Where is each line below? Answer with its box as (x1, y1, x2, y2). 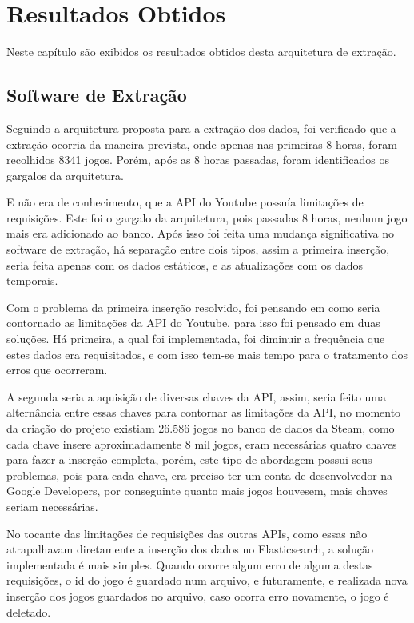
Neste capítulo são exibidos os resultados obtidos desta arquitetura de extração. (6, 43, 396, 60)
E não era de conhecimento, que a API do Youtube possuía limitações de (6, 194, 364, 210)
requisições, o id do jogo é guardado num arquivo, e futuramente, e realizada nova (6, 572, 408, 589)
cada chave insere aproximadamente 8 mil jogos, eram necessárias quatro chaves (6, 435, 397, 452)
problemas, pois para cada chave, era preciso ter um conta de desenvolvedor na (6, 466, 393, 483)
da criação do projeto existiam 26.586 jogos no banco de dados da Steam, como (6, 420, 395, 437)
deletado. (6, 603, 51, 620)
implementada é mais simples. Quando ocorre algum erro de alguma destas (6, 556, 373, 573)
